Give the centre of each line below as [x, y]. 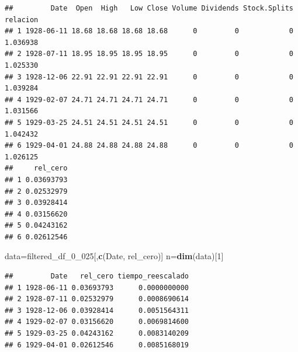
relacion [22, 20]
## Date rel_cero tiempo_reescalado [97, 276]
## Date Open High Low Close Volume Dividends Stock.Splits [149, 8]
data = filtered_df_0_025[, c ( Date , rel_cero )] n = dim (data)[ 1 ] [114, 256]
